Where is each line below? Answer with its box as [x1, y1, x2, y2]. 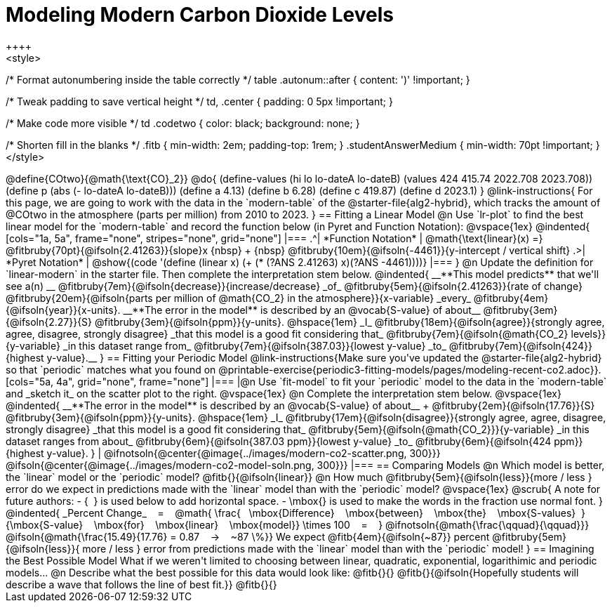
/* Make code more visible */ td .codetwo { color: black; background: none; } [6, 117, 360, 129]
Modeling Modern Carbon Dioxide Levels [6, 3, 394, 27]
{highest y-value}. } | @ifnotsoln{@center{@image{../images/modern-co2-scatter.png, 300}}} [6, 447, 441, 459]
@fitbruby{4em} [473, 291, 549, 304]
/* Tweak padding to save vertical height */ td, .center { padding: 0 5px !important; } [6, 95, 393, 107]
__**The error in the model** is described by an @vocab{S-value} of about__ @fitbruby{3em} [123, 303, 558, 316]
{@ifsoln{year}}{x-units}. [6, 303, 121, 316]
